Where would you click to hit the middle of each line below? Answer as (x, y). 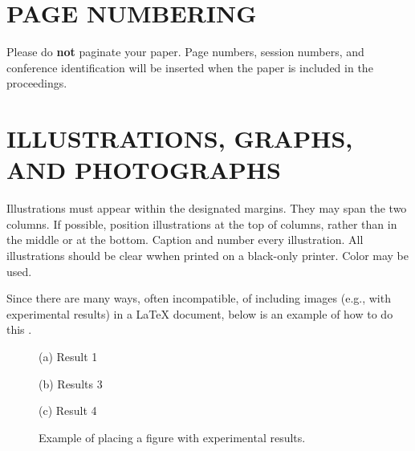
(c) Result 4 (68, 410)
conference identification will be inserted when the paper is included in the (190, 67)
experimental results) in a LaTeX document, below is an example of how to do (200, 313)
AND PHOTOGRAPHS (144, 170)
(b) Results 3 (71, 383)
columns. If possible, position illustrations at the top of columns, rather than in (202, 223)
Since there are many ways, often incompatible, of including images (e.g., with (199, 298)
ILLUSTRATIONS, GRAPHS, (180, 138)
